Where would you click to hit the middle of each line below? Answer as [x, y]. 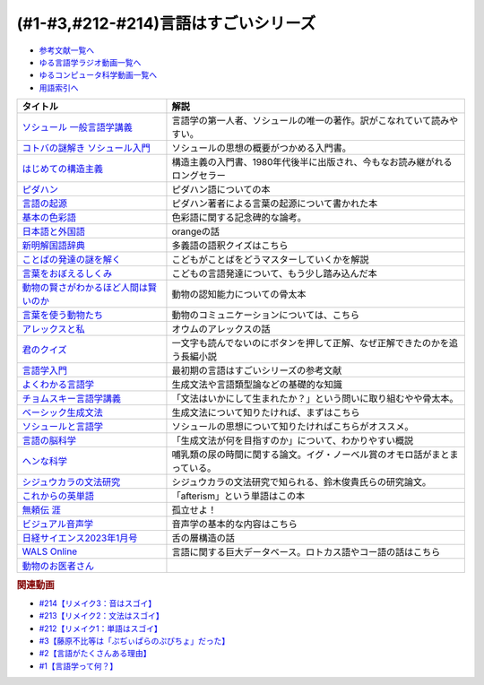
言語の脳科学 [49, 441]
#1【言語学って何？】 [78, 666]
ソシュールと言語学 [62, 427]
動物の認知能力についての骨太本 [239, 294]
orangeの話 [195, 231]
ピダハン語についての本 [221, 190]
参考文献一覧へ [66, 50]
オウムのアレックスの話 [221, 329]
